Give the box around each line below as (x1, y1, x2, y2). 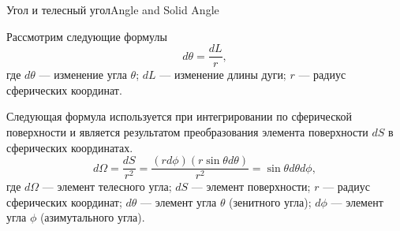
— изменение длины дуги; (159, 66, 286, 83)
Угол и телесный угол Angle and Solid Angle (6, 2, 219, 17)
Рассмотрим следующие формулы (6, 28, 167, 44)
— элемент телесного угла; (42, 178, 172, 195)
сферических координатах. (6, 139, 133, 155)
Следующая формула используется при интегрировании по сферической (6, 108, 352, 125)
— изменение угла (39, 66, 127, 83)
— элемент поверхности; (191, 178, 311, 195)
